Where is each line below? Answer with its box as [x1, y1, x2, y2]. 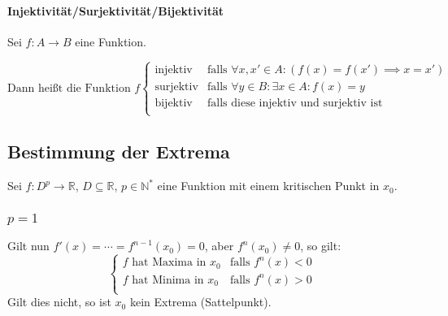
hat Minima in [132, 274, 204, 286]
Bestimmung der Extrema [7, 139, 230, 164]
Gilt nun [7, 237, 50, 254]
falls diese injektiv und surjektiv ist [207, 97, 383, 109]
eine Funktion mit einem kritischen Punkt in [157, 177, 380, 194]
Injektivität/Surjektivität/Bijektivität [7, 2, 224, 19]
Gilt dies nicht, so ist [7, 293, 111, 310]
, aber [204, 237, 234, 254]
